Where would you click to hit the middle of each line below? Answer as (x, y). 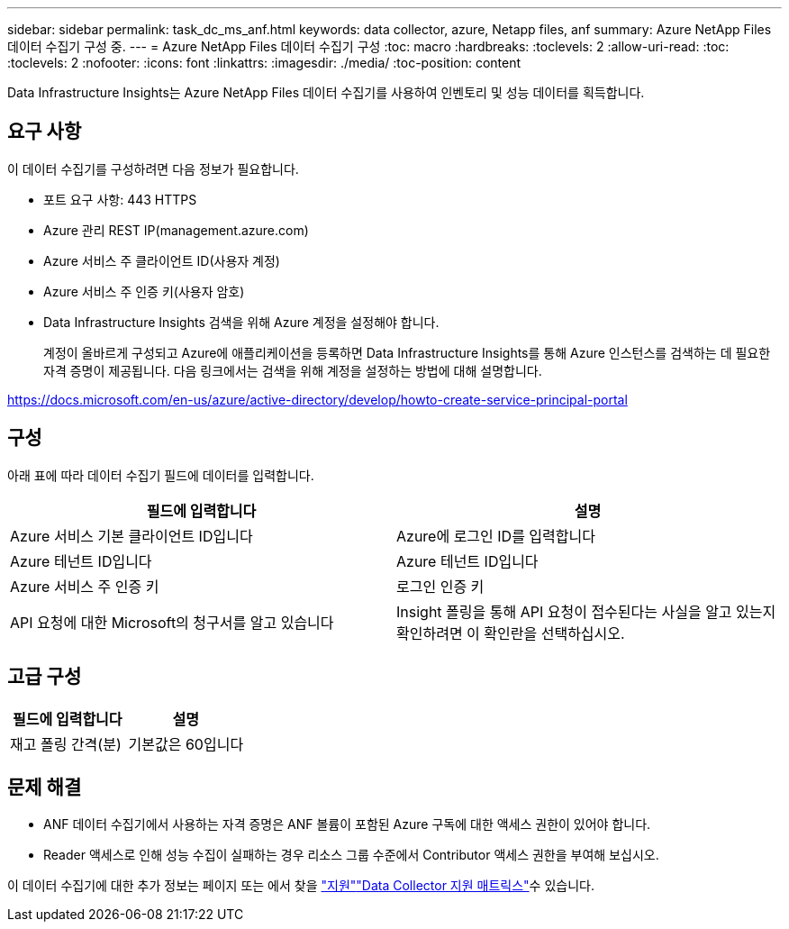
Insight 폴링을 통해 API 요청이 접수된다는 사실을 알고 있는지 (586, 611)
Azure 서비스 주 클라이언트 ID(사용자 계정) (162, 260)
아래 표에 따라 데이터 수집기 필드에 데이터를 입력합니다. (161, 475)
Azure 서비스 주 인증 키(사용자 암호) (144, 291)
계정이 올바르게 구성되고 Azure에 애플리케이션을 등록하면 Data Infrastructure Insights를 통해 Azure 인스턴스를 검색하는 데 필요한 (407, 352)
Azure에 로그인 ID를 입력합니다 (496, 536)
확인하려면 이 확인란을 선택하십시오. (511, 633)
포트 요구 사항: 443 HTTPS (120, 199)
